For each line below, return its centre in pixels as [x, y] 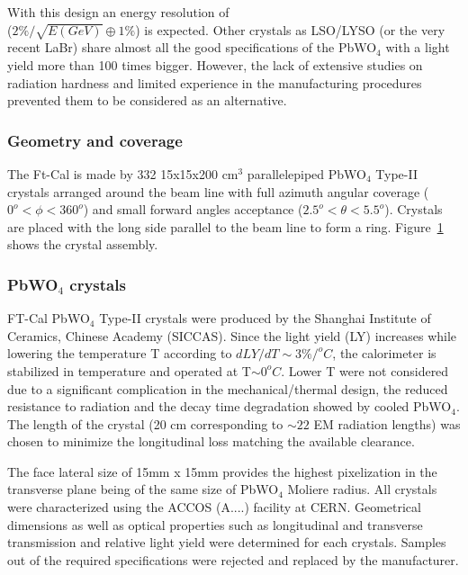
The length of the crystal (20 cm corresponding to [145, 423]
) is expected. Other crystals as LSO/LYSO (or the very [290, 29]
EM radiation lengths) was [387, 423]
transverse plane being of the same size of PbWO [143, 489]
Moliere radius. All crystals [362, 489]
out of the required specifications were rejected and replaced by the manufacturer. [233, 559]
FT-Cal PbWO [49, 318]
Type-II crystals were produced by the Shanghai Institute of [265, 318]
